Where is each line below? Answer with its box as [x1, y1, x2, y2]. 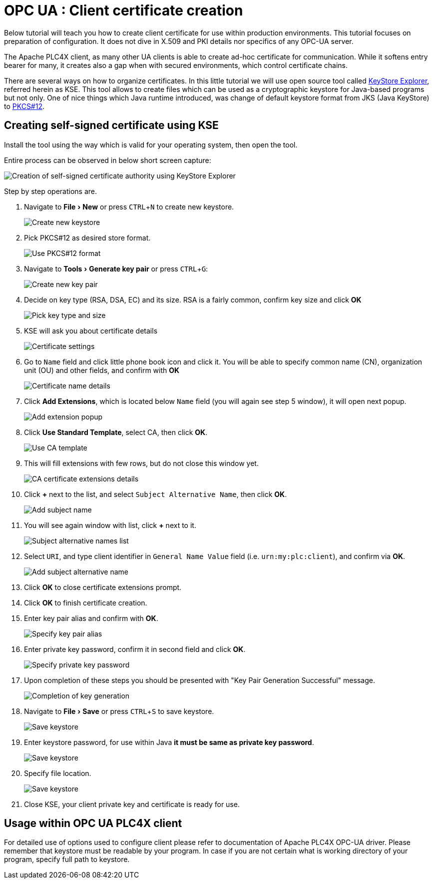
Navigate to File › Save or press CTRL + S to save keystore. [24, 706, 214, 715]
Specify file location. [24, 768, 91, 777]
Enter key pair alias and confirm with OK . [24, 613, 158, 622]
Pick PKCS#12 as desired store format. [24, 233, 151, 242]
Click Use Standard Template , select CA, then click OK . [24, 427, 208, 436]
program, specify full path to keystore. [4, 855, 130, 864]
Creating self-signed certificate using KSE [4, 119, 219, 132]
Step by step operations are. [4, 186, 97, 195]
